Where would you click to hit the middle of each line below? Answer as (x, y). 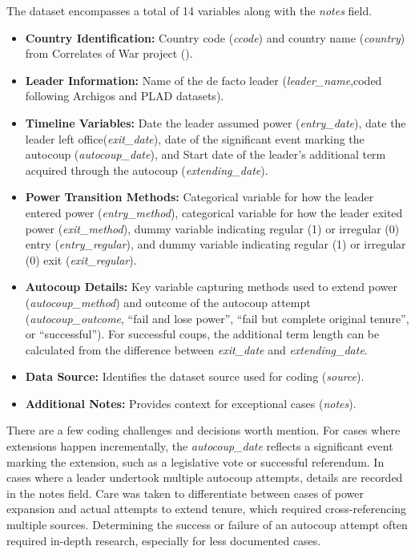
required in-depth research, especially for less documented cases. (164, 540)
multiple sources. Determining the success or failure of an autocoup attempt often (207, 525)
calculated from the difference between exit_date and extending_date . (196, 349)
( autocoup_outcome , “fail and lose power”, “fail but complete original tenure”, (217, 318)
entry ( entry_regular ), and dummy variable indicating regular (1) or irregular (216, 244)
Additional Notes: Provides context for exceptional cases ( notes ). (191, 403)
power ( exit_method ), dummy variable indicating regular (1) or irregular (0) (212, 228)
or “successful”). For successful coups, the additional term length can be (202, 334)
